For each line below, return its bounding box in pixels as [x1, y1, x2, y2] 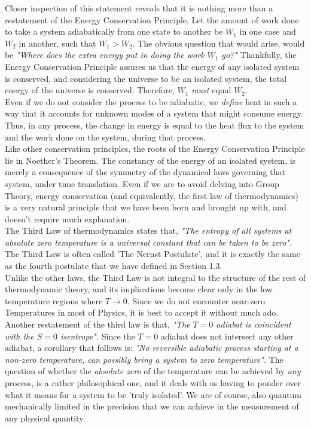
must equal [191, 84, 231, 96]
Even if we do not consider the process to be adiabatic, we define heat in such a [5, 95, 297, 108]
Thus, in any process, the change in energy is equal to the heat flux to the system [5, 118, 304, 131]
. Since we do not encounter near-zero [127, 294, 266, 307]
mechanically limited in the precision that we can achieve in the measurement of [5, 400, 299, 412]
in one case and [239, 25, 296, 38]
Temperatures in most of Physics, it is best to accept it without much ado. [5, 306, 279, 319]
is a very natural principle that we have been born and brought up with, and [5, 201, 286, 213]
